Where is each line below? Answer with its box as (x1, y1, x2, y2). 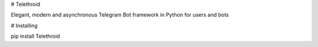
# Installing (11, 22, 38, 29)
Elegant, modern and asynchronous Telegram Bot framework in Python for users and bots (11, 12, 229, 19)
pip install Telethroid (11, 32, 60, 40)
